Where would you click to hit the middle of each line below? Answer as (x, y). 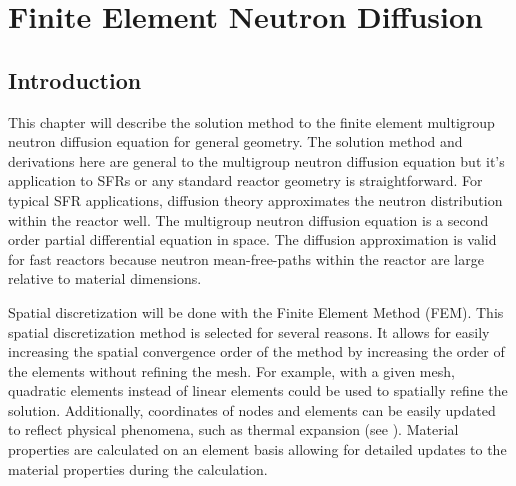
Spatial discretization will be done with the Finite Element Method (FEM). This (256, 311)
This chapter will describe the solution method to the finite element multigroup (251, 121)
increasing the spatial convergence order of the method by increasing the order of (256, 351)
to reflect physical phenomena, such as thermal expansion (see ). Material (233, 429)
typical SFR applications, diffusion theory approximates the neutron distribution (255, 199)
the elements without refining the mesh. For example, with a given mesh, (231, 370)
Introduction (75, 79)
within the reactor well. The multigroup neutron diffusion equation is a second (248, 219)
